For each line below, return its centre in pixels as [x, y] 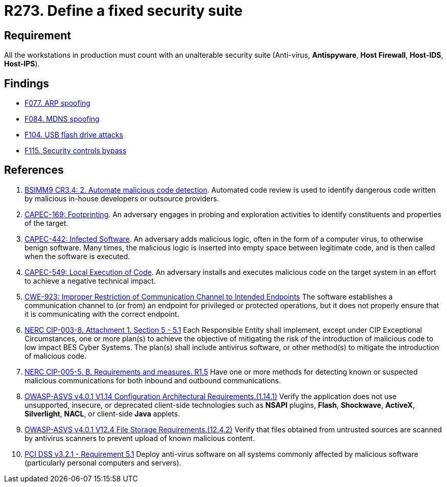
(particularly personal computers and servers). [103, 462]
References [34, 170]
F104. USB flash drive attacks [74, 135]
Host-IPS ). [22, 64]
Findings [27, 83]
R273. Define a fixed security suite [123, 11]
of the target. [46, 223]
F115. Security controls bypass [76, 151]
